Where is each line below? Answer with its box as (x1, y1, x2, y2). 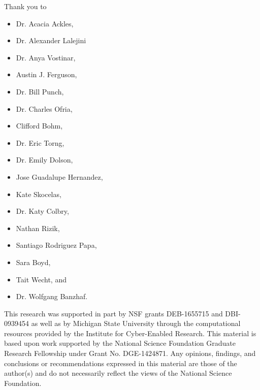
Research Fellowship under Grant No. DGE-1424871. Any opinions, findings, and (4, 348, 256, 359)
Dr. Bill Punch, (16, 86, 64, 96)
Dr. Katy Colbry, (16, 206, 69, 216)
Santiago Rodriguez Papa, (16, 240, 97, 250)
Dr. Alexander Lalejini (16, 35, 86, 46)
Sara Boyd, (16, 256, 51, 267)
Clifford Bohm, (16, 120, 63, 131)
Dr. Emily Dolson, (16, 154, 73, 165)
